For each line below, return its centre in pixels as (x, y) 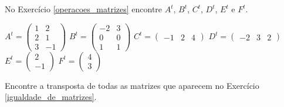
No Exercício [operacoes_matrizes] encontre (84, 9)
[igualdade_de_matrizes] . (51, 97)
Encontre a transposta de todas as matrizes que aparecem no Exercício (132, 85)
